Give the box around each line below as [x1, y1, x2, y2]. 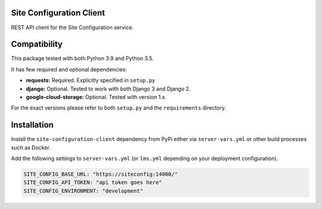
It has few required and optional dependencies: [11, 65, 128, 73]
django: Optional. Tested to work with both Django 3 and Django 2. [26, 85, 191, 92]
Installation [11, 120, 54, 130]
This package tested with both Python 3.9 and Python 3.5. [11, 55, 154, 62]
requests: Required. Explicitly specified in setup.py [26, 77, 156, 84]
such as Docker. [11, 144, 51, 151]
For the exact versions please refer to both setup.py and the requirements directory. [11, 104, 227, 111]
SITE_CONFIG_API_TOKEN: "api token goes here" [23, 179, 162, 186]
